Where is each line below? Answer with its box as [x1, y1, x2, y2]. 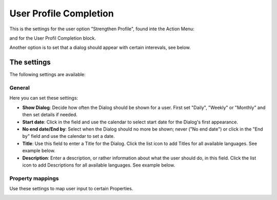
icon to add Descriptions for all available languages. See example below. [22, 162, 175, 168]
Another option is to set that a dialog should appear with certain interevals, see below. [9, 44, 191, 51]
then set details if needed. [22, 112, 78, 118]
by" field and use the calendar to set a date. [22, 133, 115, 139]
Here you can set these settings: [9, 95, 78, 101]
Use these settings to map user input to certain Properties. [9, 186, 133, 192]
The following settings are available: [9, 71, 86, 78]
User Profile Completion [9, 8, 114, 19]
